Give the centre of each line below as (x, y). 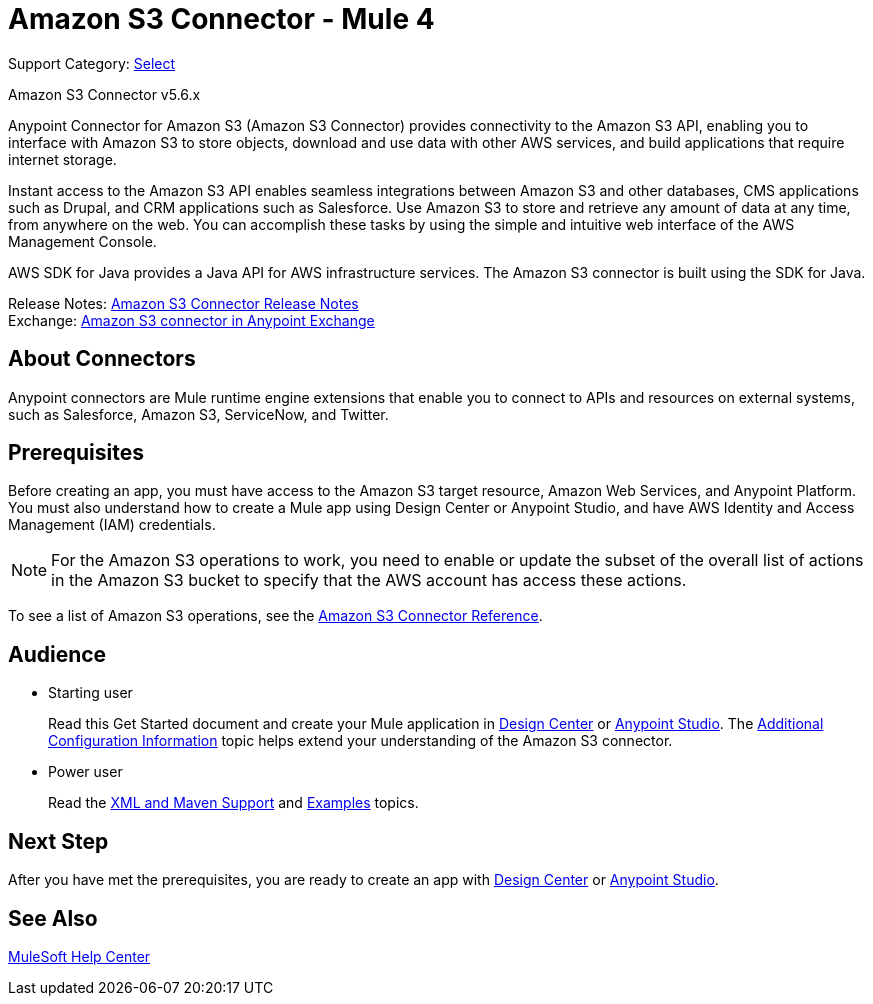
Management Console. (82, 241)
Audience (57, 654)
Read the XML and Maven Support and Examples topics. (233, 803)
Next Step (58, 841)
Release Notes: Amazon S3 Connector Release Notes (183, 303)
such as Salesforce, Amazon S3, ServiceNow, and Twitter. (198, 414)
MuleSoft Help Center (79, 956)
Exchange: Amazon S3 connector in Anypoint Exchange (191, 320)
